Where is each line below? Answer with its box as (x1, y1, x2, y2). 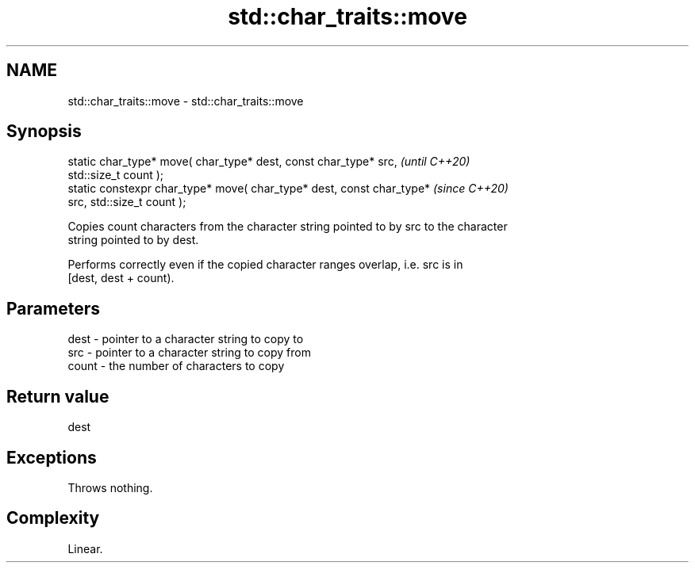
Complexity (6, 508, 100, 529)
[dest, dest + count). (67, 271, 175, 285)
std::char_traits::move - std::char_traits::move (67, 94, 304, 108)
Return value (6, 386, 109, 407)
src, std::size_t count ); (67, 195, 186, 209)
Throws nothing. (67, 480, 153, 495)
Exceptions (6, 447, 97, 468)
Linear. (67, 541, 103, 556)
